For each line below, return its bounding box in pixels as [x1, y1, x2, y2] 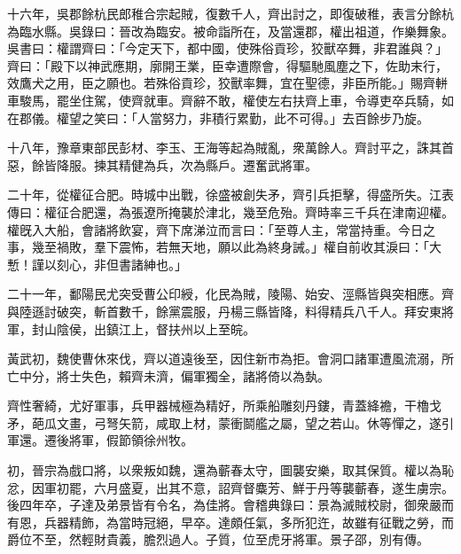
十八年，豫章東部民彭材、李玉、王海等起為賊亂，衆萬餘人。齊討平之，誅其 [7, 138, 441, 157]
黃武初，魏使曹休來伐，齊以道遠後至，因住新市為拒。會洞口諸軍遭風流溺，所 [7, 349, 454, 368]
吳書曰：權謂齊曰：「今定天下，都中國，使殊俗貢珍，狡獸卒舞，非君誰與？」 [7, 39, 448, 58]
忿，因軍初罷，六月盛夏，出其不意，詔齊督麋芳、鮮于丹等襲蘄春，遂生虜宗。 [7, 478, 454, 496]
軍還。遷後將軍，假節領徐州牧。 [7, 431, 193, 449]
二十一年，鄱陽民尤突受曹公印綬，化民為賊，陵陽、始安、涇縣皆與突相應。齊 [7, 285, 454, 303]
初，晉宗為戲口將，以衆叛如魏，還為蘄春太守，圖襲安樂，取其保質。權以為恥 [7, 461, 454, 480]
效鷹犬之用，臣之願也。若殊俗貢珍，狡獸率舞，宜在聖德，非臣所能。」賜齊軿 [7, 74, 448, 92]
